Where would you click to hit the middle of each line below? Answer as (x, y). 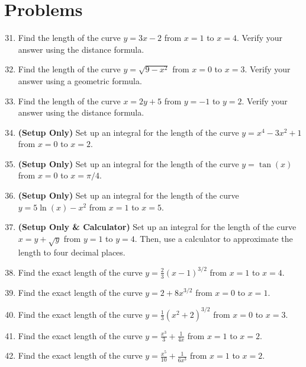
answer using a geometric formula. (80, 80)
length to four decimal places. (72, 252)
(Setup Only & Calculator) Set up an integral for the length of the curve (157, 227)
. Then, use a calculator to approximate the (214, 238)
